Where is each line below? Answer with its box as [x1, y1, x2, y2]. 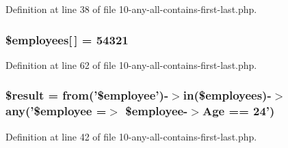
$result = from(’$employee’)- [5, 87, 169, 104]
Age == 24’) [202, 102, 275, 119]
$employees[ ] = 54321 [5, 31, 129, 48]
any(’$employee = [5, 102, 107, 119]
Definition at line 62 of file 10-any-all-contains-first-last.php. [5, 57, 257, 72]
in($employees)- [183, 87, 272, 104]
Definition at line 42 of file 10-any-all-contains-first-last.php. [5, 129, 257, 143]
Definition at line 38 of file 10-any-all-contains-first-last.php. [5, 2, 257, 16]
